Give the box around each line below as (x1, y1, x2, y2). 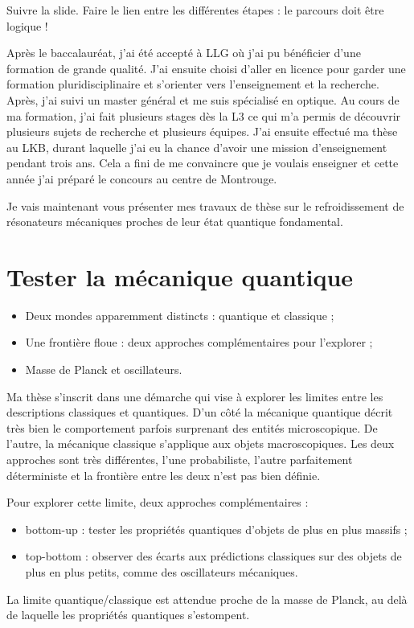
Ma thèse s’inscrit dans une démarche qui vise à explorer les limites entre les (6, 388, 383, 404)
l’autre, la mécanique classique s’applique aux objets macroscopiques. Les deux (6, 435, 395, 452)
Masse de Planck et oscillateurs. (25, 361, 182, 378)
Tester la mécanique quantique (6, 260, 354, 293)
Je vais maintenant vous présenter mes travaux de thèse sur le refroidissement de (6, 197, 404, 214)
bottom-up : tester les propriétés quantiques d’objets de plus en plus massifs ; (25, 520, 408, 537)
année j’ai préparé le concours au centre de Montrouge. (6, 170, 277, 187)
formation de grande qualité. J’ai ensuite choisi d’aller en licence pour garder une (6, 60, 406, 76)
